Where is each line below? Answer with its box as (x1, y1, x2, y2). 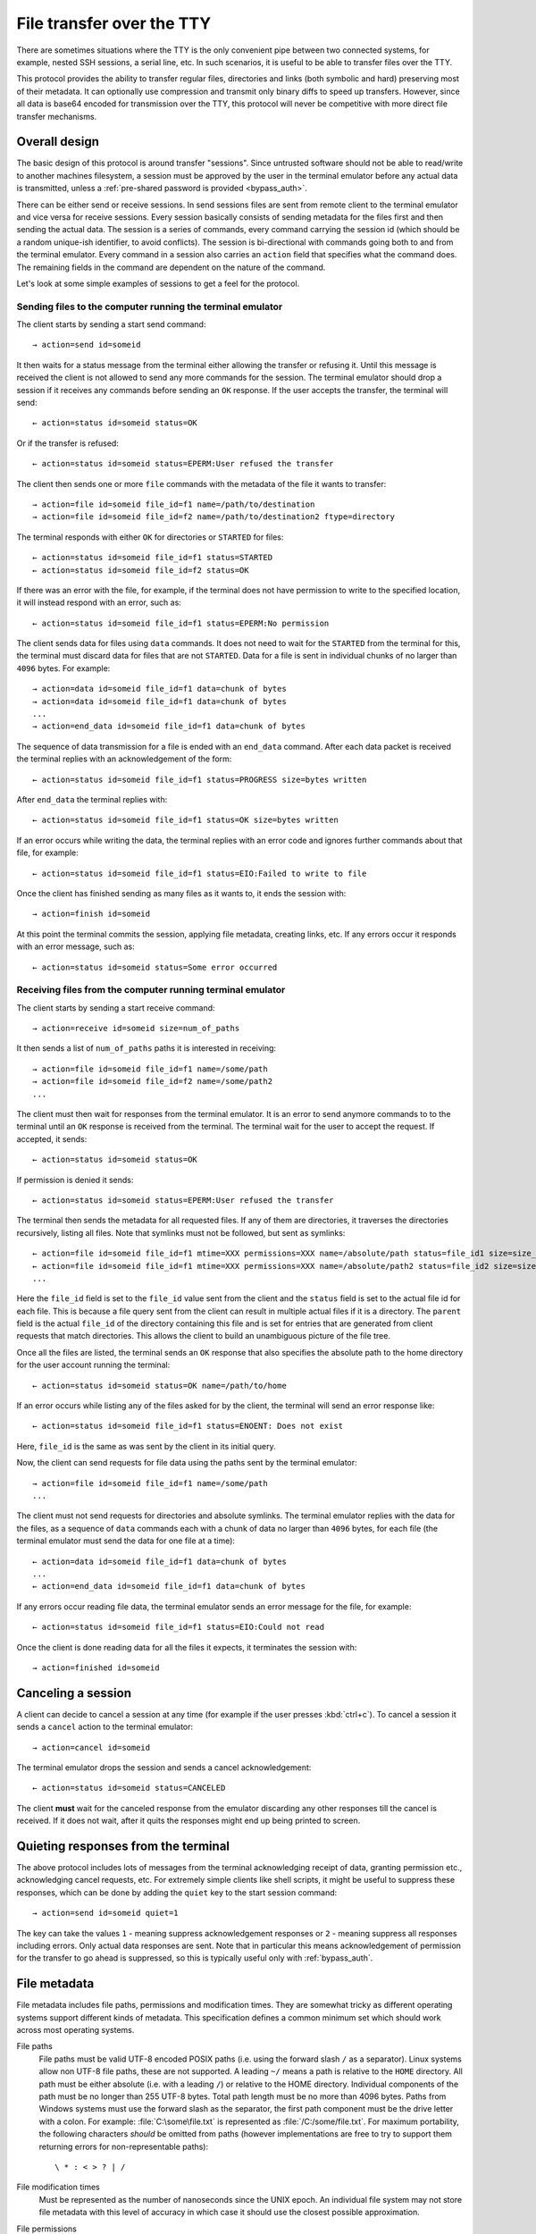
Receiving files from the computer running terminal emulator (16, 984, 286, 996)
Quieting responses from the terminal (16, 1838, 230, 1853)
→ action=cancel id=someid (32, 1743, 151, 1752)
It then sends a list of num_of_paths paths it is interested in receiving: (16, 1043, 277, 1054)
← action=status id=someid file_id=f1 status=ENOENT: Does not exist (32, 1421, 344, 1432)
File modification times (16, 2181, 100, 2193)
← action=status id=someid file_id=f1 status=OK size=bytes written (32, 815, 339, 826)
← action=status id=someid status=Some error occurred (32, 962, 278, 972)
